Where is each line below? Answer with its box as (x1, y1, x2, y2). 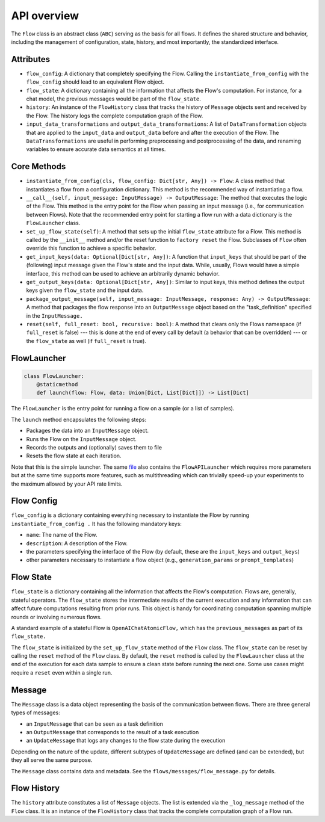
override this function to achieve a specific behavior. (26, 244, 156, 252)
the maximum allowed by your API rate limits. (11, 480, 123, 487)
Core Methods (11, 161, 66, 172)
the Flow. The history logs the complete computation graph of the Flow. (26, 112, 203, 119)
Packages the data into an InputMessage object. (26, 427, 149, 434)
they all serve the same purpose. (11, 756, 93, 764)
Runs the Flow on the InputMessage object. (26, 435, 137, 442)
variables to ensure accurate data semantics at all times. (26, 146, 166, 153)
